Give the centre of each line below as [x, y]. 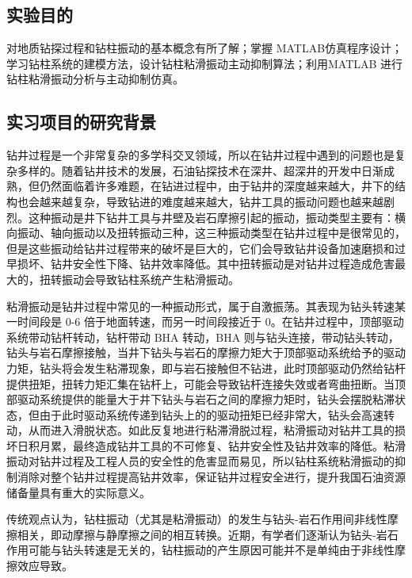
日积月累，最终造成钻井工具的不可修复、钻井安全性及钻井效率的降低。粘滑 [211, 445]
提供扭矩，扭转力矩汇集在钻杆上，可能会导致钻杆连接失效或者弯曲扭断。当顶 [206, 383]
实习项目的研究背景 [81, 122]
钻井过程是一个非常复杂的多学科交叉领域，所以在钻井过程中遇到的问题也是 [200, 155]
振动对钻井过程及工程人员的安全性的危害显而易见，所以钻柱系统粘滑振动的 [200, 461]
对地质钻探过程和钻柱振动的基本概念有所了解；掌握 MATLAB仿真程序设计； [205, 48]
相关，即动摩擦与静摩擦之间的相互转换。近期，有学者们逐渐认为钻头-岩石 [208, 534]
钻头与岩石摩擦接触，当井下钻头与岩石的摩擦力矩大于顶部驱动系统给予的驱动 [206, 352]
